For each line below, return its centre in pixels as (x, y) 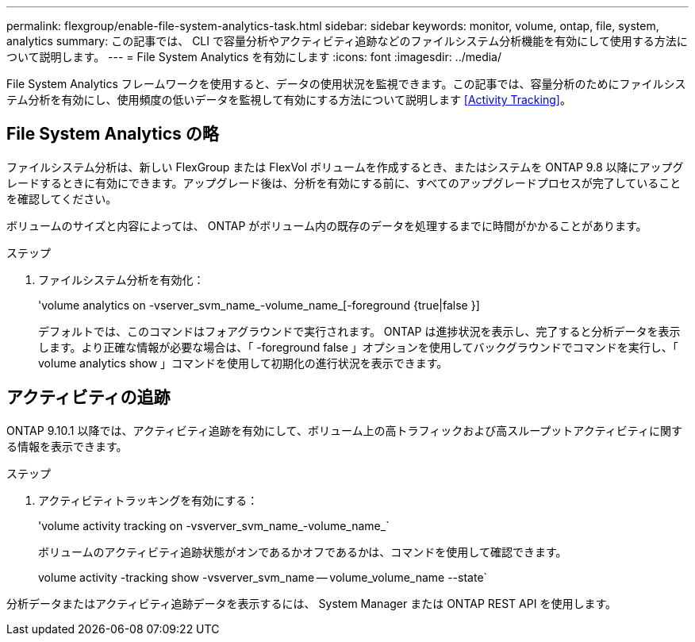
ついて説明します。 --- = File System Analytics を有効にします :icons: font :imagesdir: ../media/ (254, 57)
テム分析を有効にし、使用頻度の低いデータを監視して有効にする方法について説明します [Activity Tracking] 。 (289, 100)
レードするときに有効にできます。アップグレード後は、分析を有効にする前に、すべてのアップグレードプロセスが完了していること (344, 183)
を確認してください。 (62, 198)
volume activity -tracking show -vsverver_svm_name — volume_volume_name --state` (263, 577)
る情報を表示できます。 (67, 446)
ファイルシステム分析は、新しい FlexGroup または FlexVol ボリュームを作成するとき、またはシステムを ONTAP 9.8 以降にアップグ (345, 167)
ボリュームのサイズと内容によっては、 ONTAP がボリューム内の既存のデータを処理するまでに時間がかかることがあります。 (327, 225)
